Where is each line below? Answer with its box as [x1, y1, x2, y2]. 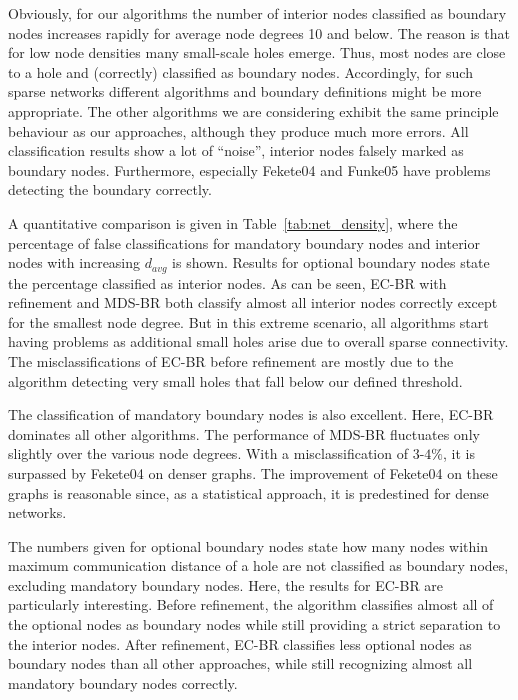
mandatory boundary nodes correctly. [8, 672, 238, 693]
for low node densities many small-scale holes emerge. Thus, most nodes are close [8, 42, 506, 63]
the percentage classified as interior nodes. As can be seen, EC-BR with [8, 272, 447, 293]
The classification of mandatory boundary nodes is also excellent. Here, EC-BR [8, 404, 494, 425]
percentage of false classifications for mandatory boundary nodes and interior [8, 232, 480, 253]
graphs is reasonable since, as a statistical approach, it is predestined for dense [8, 482, 489, 503]
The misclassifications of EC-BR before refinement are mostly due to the [8, 350, 454, 371]
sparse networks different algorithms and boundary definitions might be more [8, 81, 482, 102]
